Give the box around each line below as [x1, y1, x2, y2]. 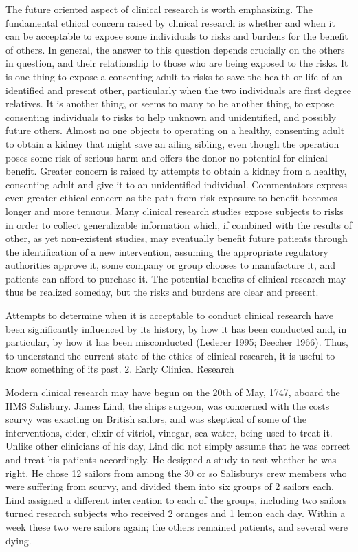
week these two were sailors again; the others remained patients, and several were [5, 519, 348, 533]
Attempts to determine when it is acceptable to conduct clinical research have [5, 308, 334, 322]
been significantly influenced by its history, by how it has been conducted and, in [5, 321, 347, 335]
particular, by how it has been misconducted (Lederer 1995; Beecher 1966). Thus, [5, 335, 348, 349]
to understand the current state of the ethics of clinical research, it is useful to [5, 348, 335, 362]
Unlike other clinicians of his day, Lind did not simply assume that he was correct [5, 439, 350, 453]
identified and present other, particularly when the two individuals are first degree [5, 82, 351, 97]
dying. [5, 533, 32, 547]
